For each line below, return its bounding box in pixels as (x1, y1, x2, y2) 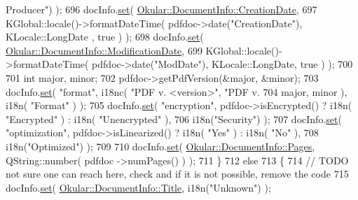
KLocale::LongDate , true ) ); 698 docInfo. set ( (6, 29, 204, 44)
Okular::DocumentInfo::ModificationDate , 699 (6, 43, 202, 57)
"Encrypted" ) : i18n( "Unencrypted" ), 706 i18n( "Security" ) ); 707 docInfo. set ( (6, 111, 342, 126)
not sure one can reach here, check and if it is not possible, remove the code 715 (6, 166, 349, 181)
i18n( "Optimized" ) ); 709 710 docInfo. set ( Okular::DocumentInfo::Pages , (6, 138, 315, 153)
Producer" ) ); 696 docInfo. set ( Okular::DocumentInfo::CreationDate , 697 (6, 2, 317, 16)
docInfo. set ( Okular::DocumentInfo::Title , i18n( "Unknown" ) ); (6, 180, 271, 194)
